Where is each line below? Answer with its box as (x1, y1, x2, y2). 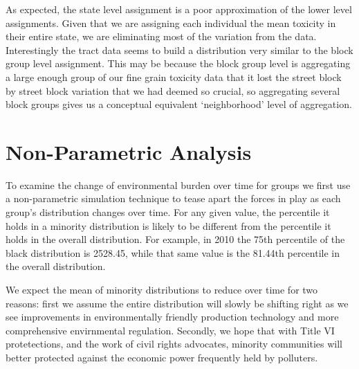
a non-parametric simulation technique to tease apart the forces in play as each (6, 191, 341, 206)
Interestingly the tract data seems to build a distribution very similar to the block (6, 42, 353, 57)
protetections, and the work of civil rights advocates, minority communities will (6, 336, 342, 351)
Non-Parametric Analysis (6, 137, 252, 165)
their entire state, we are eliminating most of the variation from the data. (6, 29, 317, 44)
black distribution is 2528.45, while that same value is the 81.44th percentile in (6, 245, 340, 260)
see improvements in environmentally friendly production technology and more (6, 309, 339, 324)
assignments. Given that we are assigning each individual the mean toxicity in (6, 15, 336, 30)
